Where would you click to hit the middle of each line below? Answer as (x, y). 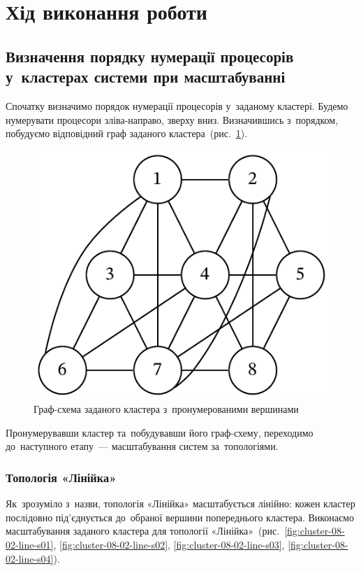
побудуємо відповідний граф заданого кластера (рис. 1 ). (127, 133)
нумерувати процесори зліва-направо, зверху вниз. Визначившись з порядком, (172, 119)
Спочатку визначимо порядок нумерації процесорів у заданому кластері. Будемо (177, 105)
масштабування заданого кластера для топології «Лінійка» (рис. (143, 531)
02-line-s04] (30, 558)
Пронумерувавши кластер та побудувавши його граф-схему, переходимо (160, 432)
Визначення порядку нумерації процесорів (150, 56)
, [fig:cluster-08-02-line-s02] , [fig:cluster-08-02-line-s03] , (169, 545)
